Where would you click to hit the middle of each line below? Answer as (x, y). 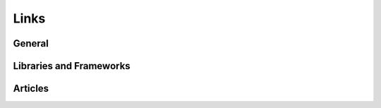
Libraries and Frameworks (72, 66)
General (31, 43)
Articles (31, 89)
